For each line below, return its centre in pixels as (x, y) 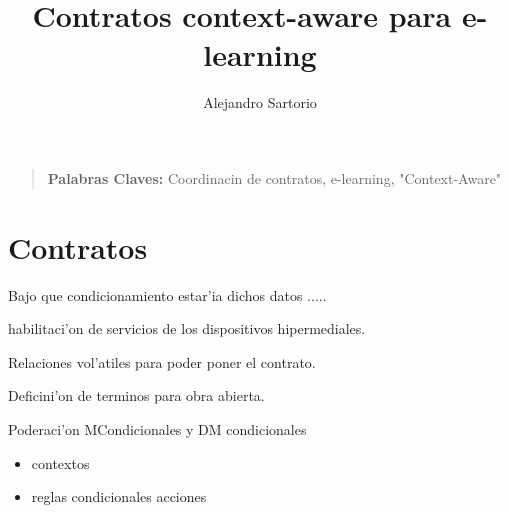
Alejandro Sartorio (260, 102)
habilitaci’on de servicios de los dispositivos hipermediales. (187, 328)
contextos (60, 462)
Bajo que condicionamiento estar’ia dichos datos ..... (167, 294)
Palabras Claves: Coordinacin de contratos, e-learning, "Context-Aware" (274, 177)
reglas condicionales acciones (119, 496)
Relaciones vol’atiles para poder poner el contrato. (162, 361)
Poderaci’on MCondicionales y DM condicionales (157, 429)
